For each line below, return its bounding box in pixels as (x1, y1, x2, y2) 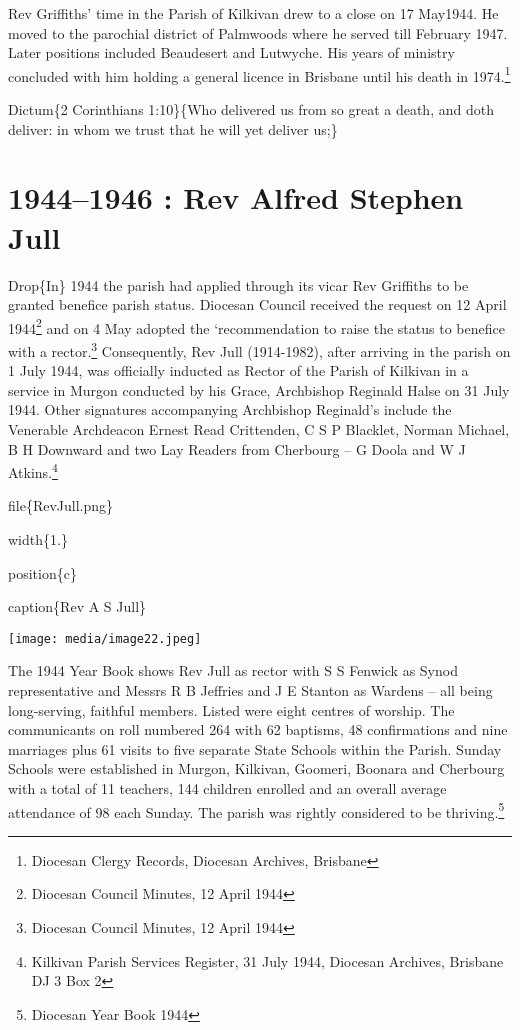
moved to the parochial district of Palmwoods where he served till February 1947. (8, 22, 508, 43)
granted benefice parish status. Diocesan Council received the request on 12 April (8, 294, 507, 315)
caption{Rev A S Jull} (8, 596, 147, 617)
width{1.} (8, 529, 68, 550)
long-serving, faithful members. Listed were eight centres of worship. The (8, 699, 455, 720)
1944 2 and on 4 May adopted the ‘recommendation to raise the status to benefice (8, 314, 505, 338)
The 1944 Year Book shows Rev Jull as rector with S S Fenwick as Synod (8, 660, 458, 681)
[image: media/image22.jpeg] (8, 631, 202, 646)
